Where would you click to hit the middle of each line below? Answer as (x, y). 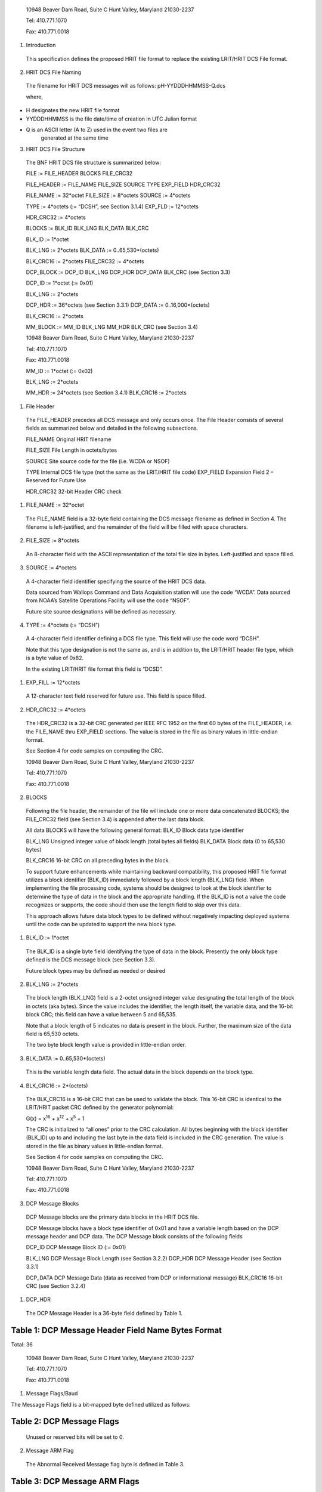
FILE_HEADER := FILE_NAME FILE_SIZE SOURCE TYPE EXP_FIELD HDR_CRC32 (123, 184)
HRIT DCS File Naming (54, 72)
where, (35, 97)
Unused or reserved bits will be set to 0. (75, 1437)
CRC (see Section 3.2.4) (56, 1286)
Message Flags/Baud (52, 1394)
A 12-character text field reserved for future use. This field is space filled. (116, 696)
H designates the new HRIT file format (73, 110)
